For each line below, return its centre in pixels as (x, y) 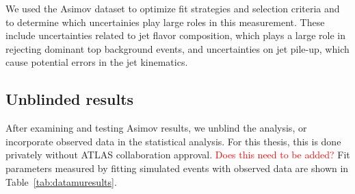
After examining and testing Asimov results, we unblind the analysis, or (156, 128)
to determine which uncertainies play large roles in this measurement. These (165, 22)
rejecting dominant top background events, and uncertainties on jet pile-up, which (177, 48)
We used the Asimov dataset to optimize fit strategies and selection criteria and (173, 8)
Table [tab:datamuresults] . (61, 181)
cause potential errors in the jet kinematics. (97, 62)
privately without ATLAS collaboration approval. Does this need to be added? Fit (178, 155)
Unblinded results (70, 99)
